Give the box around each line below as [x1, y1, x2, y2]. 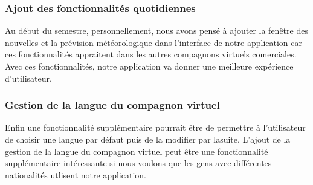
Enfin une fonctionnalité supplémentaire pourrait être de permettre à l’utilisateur [5, 121, 306, 134]
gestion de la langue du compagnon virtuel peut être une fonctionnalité [5, 144, 268, 157]
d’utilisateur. [5, 71, 52, 84]
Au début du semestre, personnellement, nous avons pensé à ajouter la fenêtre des [5, 24, 308, 37]
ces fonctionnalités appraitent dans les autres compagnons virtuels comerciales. [5, 48, 297, 60]
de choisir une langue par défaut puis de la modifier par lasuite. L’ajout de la [5, 133, 291, 145]
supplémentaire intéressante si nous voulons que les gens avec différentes [5, 157, 272, 169]
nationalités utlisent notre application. [5, 168, 146, 181]
